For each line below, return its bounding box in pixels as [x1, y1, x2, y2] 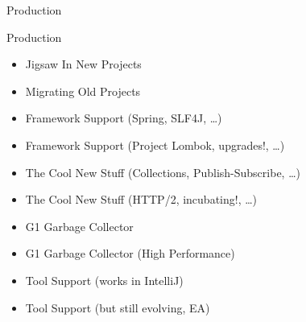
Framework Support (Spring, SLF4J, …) [25, 109, 222, 126]
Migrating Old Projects [25, 82, 141, 99]
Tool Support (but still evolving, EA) [25, 299, 210, 316]
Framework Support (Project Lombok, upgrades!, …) [25, 136, 285, 153]
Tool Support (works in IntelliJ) [25, 271, 184, 288]
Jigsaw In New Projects [25, 56, 142, 72]
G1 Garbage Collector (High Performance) [25, 245, 235, 262]
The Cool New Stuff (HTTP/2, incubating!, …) [25, 191, 258, 208]
